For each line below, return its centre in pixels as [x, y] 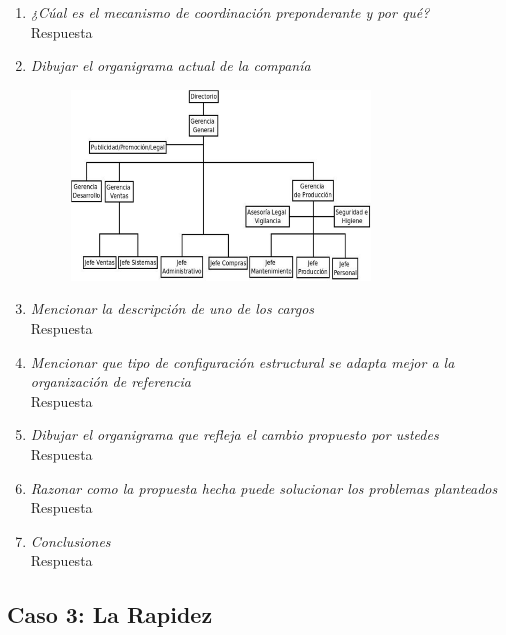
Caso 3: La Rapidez [110, 614]
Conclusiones [70, 540]
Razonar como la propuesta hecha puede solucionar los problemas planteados [264, 487]
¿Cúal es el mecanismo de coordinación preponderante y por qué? [230, 12]
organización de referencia [110, 381]
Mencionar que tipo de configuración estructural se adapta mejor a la [242, 361]
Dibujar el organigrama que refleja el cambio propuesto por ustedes [234, 434]
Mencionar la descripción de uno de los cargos [172, 308]
